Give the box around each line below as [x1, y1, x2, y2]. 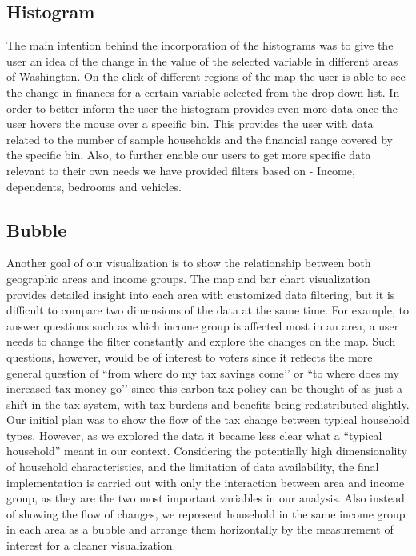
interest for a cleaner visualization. [6, 537, 176, 554]
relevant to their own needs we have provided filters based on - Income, [6, 162, 355, 178]
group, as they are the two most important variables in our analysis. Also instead [6, 490, 405, 506]
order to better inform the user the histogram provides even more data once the [6, 99, 398, 116]
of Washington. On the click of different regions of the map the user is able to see [6, 68, 406, 85]
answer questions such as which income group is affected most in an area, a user [6, 317, 399, 334]
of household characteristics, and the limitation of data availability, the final [6, 458, 379, 475]
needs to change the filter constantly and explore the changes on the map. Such [6, 333, 396, 350]
